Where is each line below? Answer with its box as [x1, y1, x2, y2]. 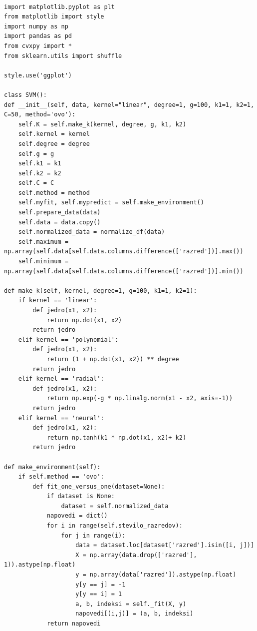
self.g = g [18, 150, 54, 157]
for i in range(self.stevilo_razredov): [46, 522, 183, 530]
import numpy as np [4, 22, 68, 30]
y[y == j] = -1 [75, 581, 126, 588]
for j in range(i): [61, 532, 126, 539]
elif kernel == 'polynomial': [18, 336, 119, 343]
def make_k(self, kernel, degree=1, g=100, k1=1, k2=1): [4, 287, 197, 294]
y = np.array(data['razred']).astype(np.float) [75, 571, 237, 579]
